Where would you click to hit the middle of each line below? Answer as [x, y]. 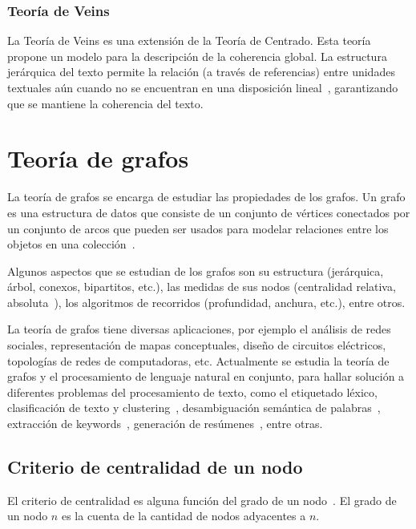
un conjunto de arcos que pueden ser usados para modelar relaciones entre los [198, 228]
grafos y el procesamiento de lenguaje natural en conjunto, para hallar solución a [206, 376]
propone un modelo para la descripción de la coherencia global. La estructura [197, 56]
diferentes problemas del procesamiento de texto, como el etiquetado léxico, [192, 392]
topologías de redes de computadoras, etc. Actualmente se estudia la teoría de [198, 360]
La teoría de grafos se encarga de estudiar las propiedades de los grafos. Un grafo [206, 197]
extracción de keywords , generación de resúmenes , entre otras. [165, 424]
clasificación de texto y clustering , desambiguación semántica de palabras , [194, 408]
